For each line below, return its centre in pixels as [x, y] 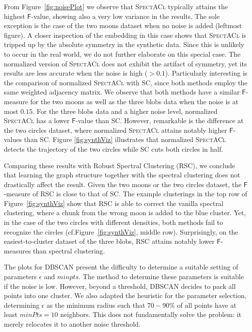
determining [22, 305]
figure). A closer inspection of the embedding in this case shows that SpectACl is [125, 35]
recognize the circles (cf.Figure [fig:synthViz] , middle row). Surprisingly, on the [121, 231]
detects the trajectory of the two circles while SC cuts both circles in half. [114, 149]
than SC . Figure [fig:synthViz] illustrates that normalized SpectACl [125, 139]
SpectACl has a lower [37, 120]
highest [15, 16]
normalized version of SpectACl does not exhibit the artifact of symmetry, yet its [126, 63]
